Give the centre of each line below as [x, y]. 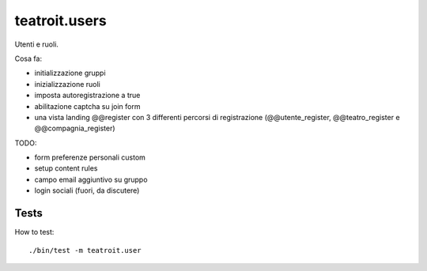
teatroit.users [60, 21]
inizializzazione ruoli [67, 84]
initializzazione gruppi [70, 73]
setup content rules [66, 168]
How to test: [34, 232]
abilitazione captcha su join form [87, 106]
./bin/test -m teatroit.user [85, 250]
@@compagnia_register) [75, 128]
